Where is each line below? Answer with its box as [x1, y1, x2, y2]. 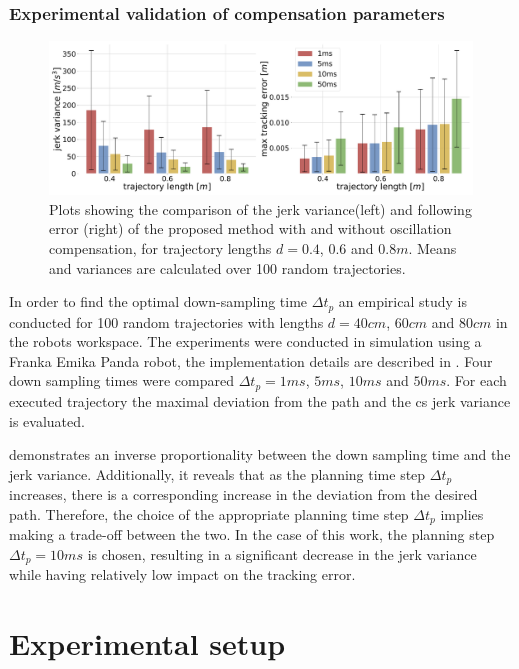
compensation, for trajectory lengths [49, 238, 272, 259]
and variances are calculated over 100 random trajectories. [49, 257, 406, 278]
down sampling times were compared [9, 370, 234, 391]
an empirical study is [338, 291, 467, 312]
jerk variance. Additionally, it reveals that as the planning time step [9, 463, 426, 484]
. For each [446, 370, 507, 391]
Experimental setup [9, 623, 286, 664]
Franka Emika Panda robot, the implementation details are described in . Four [9, 350, 493, 371]
